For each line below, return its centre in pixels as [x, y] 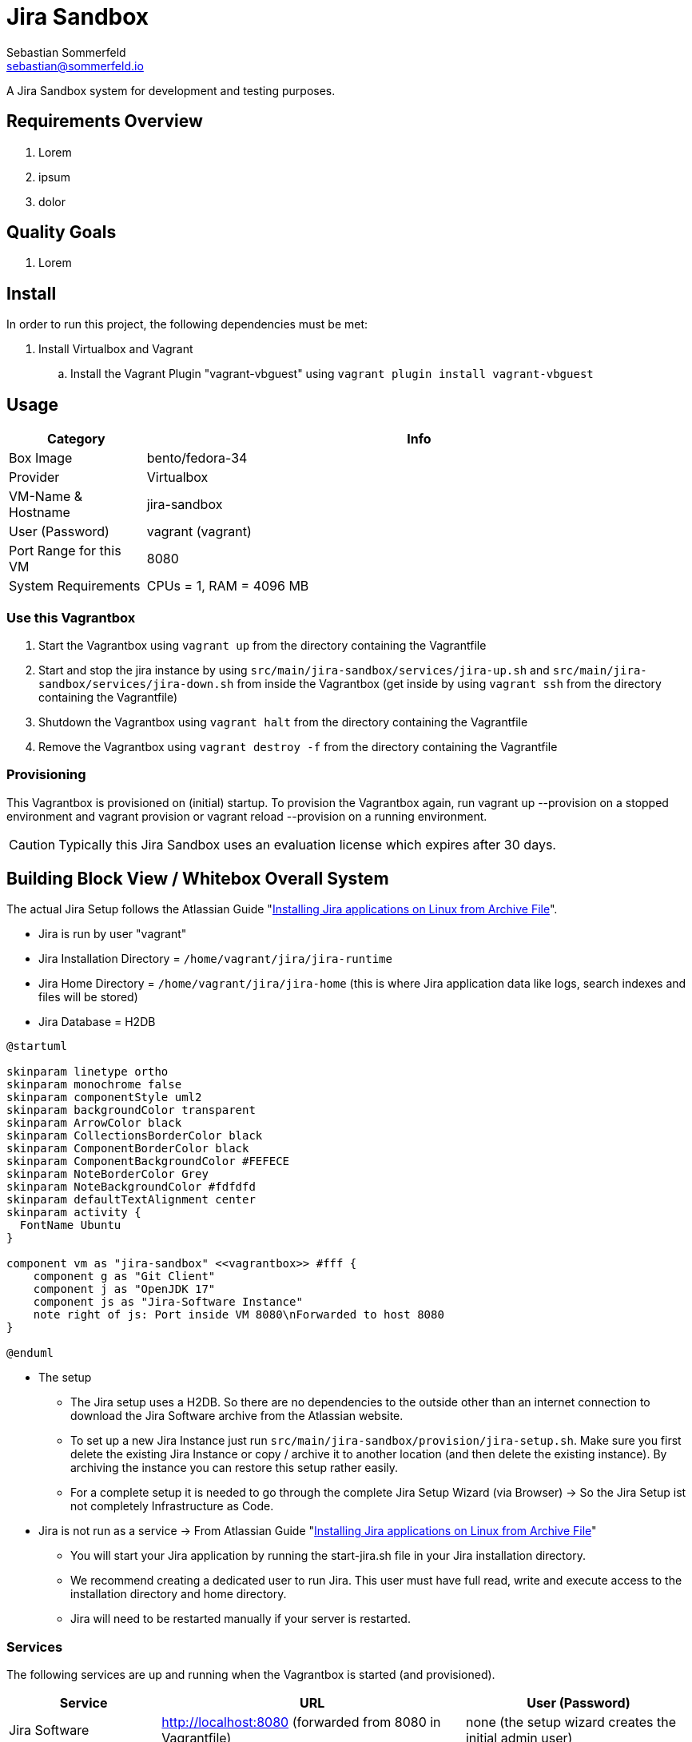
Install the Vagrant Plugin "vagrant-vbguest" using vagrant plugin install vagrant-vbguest [332, 374]
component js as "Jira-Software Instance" [168, 1302]
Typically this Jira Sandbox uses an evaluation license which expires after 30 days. [307, 844]
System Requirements [75, 586]
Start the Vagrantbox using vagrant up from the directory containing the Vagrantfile [262, 645]
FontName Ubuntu [70, 1225]
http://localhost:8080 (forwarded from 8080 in [301, 1722]
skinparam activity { [74, 1213]
